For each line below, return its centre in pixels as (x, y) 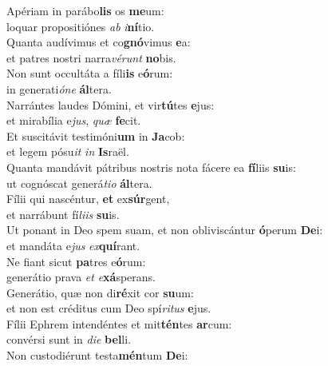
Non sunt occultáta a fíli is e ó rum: (90, 73)
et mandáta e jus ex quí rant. (73, 245)
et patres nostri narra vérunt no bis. (91, 57)
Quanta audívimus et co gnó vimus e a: (99, 42)
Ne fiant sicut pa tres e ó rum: (76, 261)
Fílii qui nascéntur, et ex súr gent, (88, 199)
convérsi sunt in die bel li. (69, 339)
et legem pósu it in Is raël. (68, 151)
